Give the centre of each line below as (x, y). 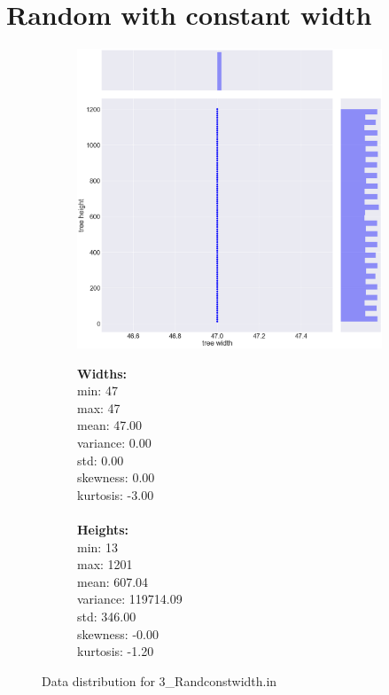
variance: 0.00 (114, 443)
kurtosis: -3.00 (116, 494)
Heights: (103, 530)
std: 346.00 (107, 616)
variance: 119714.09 (130, 599)
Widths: (102, 373)
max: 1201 (105, 564)
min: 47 (97, 390)
